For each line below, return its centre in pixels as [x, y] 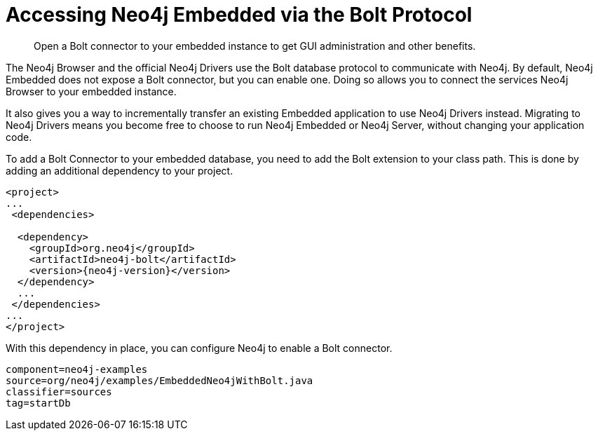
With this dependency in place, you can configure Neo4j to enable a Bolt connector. [199, 348]
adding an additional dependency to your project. [120, 170]
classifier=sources [59, 391]
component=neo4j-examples [77, 369]
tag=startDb [38, 403]
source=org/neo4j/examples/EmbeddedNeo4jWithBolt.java [159, 380]
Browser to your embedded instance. [91, 91]
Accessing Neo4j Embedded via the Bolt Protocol [239, 15]
